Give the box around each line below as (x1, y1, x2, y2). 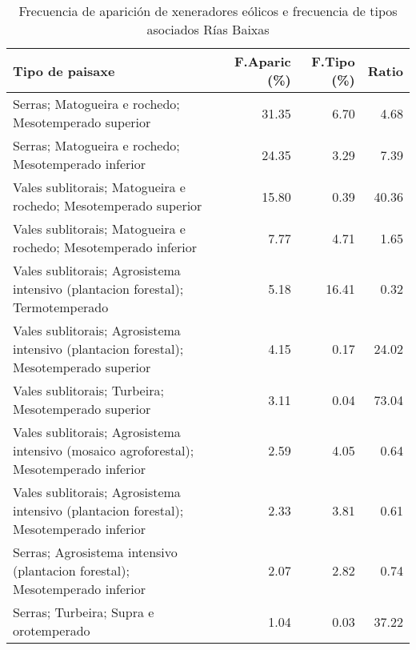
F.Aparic (234, 52, 291, 70)
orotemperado (13, 621, 90, 640)
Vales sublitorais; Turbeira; (13, 381, 164, 399)
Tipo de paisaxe (13, 61, 115, 80)
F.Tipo (311, 52, 355, 70)
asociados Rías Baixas (146, 20, 270, 38)
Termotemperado (13, 298, 109, 316)
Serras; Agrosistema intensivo (13, 543, 178, 561)
